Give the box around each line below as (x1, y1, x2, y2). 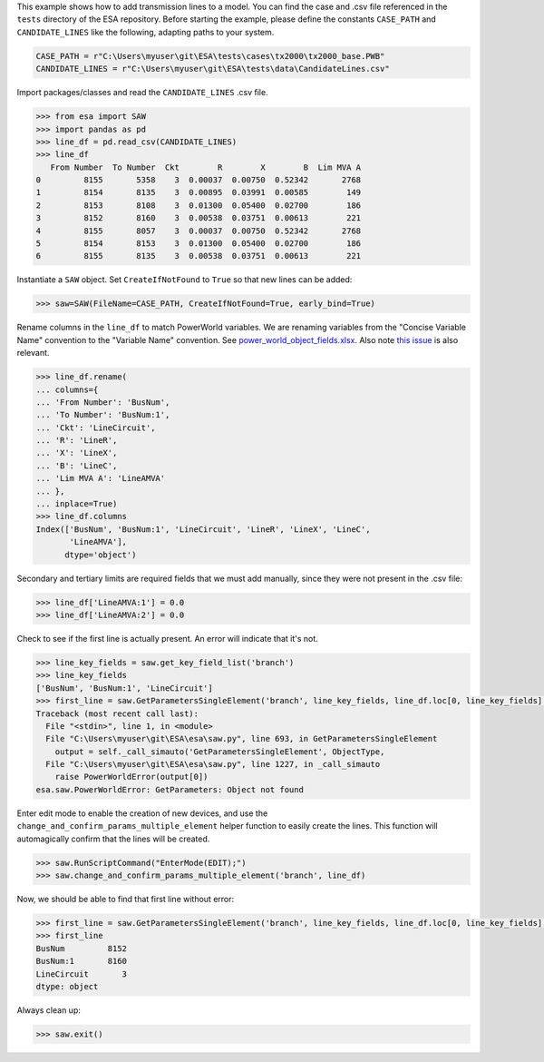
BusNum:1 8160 (35, 956, 127, 967)
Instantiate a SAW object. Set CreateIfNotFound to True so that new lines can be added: (16, 274, 353, 285)
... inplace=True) (35, 499, 118, 509)
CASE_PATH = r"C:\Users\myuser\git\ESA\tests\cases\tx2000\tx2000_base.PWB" (35, 51, 385, 61)
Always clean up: (16, 1004, 81, 1016)
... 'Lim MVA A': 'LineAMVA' (35, 473, 166, 484)
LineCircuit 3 (35, 969, 127, 979)
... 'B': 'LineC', (35, 460, 118, 471)
